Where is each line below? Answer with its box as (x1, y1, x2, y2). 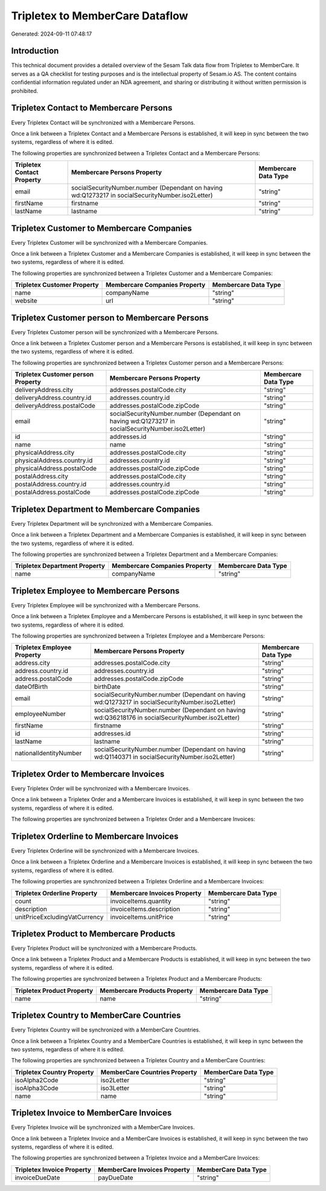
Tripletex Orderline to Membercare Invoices (11, 831, 179, 841)
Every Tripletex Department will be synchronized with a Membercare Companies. (11, 520, 214, 527)
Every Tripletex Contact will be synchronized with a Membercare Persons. (11, 118, 196, 126)
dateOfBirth (14, 683, 48, 691)
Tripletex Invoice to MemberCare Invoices (11, 1108, 172, 1118)
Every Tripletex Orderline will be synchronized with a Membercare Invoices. (11, 847, 199, 854)
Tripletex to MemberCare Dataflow (11, 9, 188, 22)
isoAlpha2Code (14, 1076, 59, 1084)
